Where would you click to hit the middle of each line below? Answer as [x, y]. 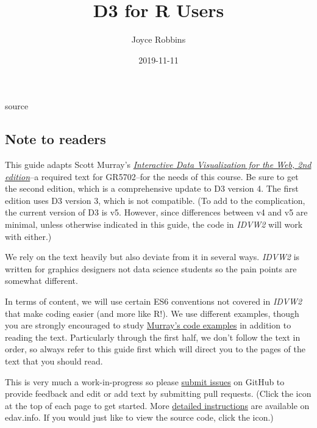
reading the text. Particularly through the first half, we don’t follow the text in [153, 337]
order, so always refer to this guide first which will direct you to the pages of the [155, 349]
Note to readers [55, 139]
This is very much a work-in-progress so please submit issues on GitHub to [145, 381]
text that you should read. [54, 361]
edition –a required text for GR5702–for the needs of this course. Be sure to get [152, 176]
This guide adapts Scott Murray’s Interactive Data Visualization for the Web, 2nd [158, 165]
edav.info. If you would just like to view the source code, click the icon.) [139, 417]
